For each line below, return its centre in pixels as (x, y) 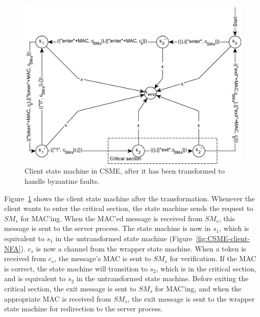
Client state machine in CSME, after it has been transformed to (125, 171)
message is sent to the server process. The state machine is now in (108, 228)
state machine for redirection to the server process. (84, 309)
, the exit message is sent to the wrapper (191, 298)
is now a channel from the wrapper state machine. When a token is (141, 248)
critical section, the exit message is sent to (70, 288)
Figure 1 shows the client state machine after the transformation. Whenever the (130, 198)
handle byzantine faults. (62, 181)
